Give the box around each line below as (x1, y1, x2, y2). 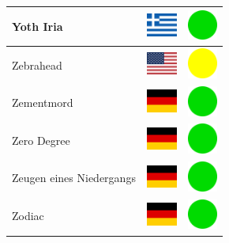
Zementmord (12, 94, 73, 111)
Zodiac (12, 207, 44, 224)
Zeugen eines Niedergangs (12, 169, 136, 186)
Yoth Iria (12, 17, 63, 34)
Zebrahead (12, 56, 62, 73)
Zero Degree (12, 131, 70, 148)
